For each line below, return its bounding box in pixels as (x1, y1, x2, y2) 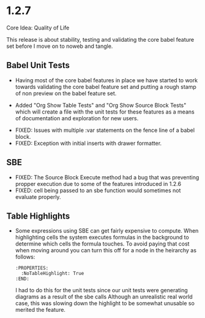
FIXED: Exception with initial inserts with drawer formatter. (15, 139, 162, 147)
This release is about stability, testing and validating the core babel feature (6, 36, 195, 43)
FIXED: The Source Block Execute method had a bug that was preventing (15, 173, 199, 181)
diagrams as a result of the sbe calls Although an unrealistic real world (15, 293, 193, 301)
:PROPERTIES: (15, 265, 49, 271)
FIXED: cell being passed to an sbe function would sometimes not (15, 187, 181, 194)
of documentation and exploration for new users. (15, 114, 139, 122)
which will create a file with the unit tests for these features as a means (15, 108, 195, 115)
